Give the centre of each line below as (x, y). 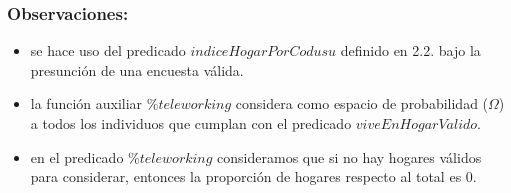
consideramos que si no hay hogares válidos (349, 156)
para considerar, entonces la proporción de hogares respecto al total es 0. (253, 176)
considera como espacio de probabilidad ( (362, 103)
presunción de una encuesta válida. (137, 69)
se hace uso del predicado (108, 50)
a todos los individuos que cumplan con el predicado (191, 123)
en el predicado (77, 156)
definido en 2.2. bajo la (410, 50)
